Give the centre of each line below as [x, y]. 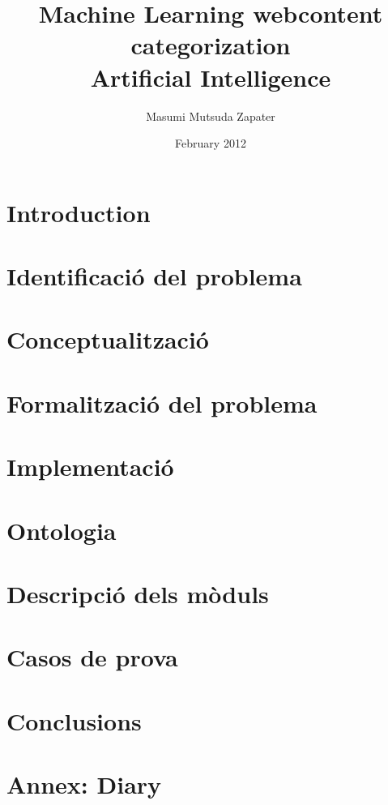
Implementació [90, 467]
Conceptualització [108, 339]
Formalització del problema [162, 402]
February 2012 [211, 143]
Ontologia [62, 530]
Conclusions [74, 720]
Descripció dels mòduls [138, 593]
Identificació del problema [154, 276]
